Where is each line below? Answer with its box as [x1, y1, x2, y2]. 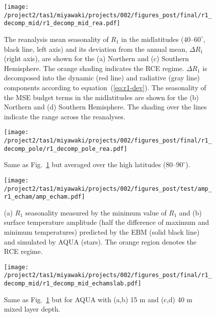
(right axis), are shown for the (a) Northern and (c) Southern [4, 53, 189, 64]
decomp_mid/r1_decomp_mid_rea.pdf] [4, 20, 121, 27]
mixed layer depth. [4, 304, 61, 314]
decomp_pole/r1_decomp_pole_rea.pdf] [4, 145, 127, 152]
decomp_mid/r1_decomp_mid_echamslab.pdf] [4, 280, 142, 287]
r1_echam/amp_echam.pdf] [4, 193, 85, 201]
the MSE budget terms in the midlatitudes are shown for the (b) [4, 92, 199, 102]
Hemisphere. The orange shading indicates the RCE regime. [4, 63, 185, 73]
